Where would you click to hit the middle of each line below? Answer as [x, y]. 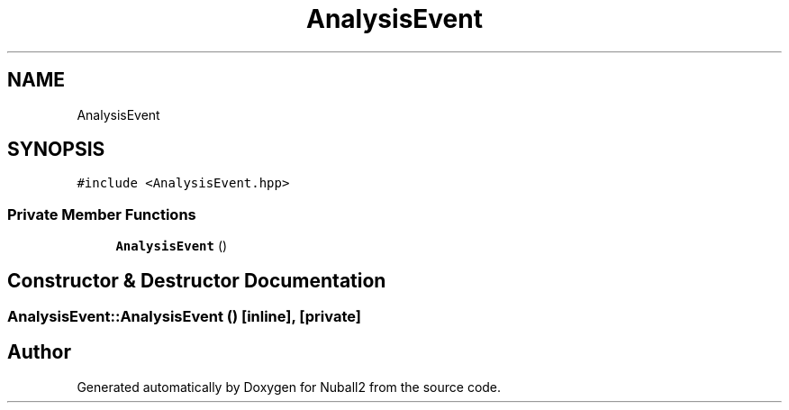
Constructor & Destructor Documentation [197, 280]
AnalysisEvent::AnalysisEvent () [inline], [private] [184, 317]
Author [39, 352]
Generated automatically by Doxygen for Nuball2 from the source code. [289, 387]
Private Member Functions [102, 214]
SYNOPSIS [56, 150]
